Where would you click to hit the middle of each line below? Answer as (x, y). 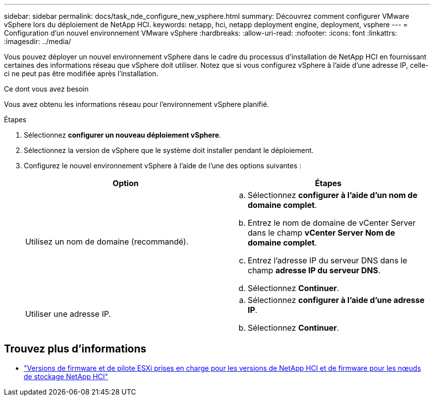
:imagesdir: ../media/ (38, 41)
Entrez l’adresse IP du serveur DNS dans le (327, 260)
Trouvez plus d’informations (75, 349)
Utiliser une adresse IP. (68, 314)
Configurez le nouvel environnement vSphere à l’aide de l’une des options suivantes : (163, 166)
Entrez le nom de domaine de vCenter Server (332, 223)
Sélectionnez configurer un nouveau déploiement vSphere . (123, 135)
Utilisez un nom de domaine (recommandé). (107, 242)
